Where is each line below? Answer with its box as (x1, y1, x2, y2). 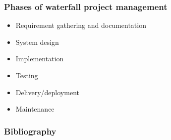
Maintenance (15, 104, 55, 114)
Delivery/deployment (15, 87, 79, 97)
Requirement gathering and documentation (15, 20, 146, 30)
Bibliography (4, 125, 57, 137)
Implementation (15, 53, 64, 64)
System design (15, 36, 59, 47)
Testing (15, 70, 38, 80)
